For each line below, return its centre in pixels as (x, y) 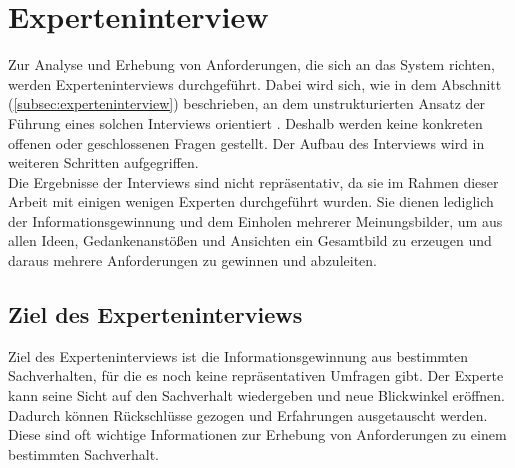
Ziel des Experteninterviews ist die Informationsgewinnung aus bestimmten (238, 355)
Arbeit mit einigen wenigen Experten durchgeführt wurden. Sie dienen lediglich (251, 201)
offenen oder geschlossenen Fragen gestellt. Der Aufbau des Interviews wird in (246, 142)
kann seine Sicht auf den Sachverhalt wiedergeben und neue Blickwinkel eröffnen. (257, 395)
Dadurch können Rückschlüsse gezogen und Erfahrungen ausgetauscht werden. (248, 414)
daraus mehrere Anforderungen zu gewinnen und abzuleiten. (192, 260)
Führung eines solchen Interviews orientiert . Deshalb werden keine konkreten (245, 122)
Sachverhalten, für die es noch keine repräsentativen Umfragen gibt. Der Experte (256, 375)
